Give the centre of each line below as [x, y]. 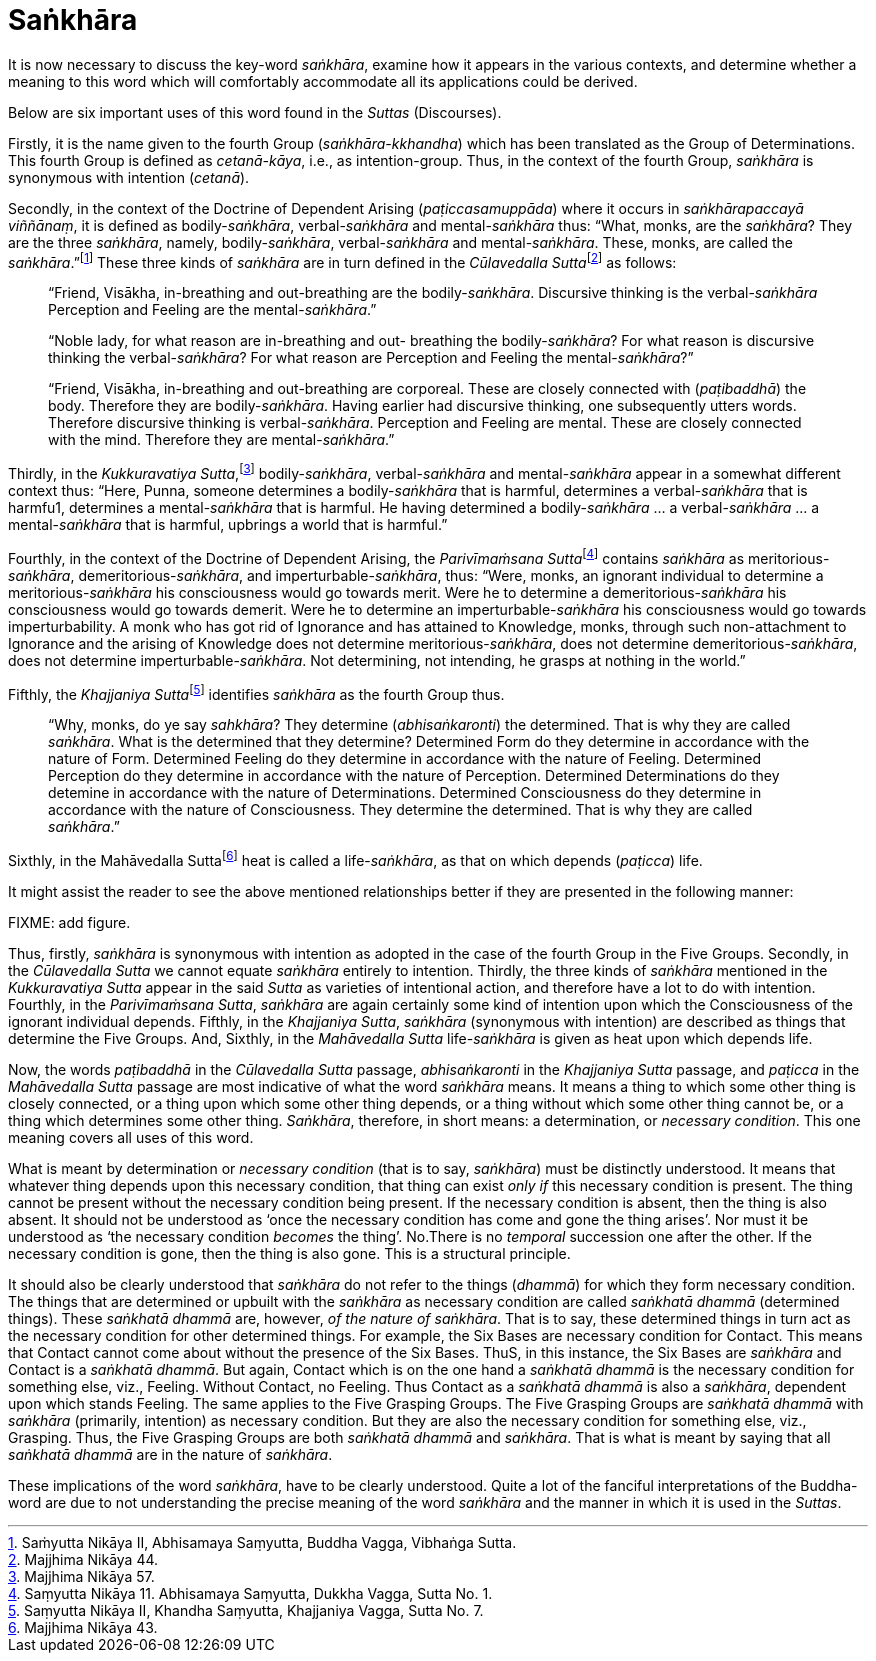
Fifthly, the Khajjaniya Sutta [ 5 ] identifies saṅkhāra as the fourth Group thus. [256, 692]
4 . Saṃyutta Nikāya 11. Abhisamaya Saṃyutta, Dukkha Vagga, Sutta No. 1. [250, 1594]
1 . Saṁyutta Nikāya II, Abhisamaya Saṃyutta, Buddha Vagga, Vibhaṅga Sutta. [262, 1543]
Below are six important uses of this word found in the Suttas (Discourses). [255, 112]
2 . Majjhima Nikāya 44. [83, 1560]
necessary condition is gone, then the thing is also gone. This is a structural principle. [289, 1254]
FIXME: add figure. [69, 923]
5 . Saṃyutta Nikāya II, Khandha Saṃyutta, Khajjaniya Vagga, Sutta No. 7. [246, 1611]
